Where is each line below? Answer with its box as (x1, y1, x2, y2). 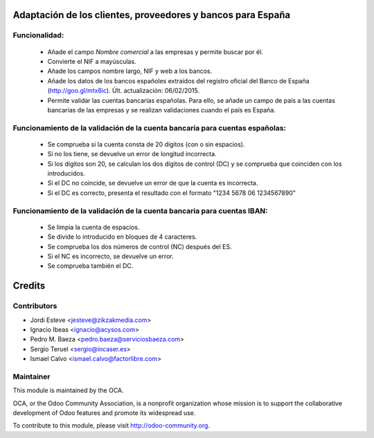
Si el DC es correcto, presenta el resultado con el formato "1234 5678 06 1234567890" (47, 188, 296, 197)
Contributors (12, 301, 57, 311)
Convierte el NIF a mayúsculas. (47, 57, 136, 65)
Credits (12, 280, 46, 292)
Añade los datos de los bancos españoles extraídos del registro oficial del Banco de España (47, 76, 310, 85)
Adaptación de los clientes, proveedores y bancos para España (12, 9, 291, 21)
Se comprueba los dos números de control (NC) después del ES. (47, 242, 232, 251)
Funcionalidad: (12, 31, 64, 40)
